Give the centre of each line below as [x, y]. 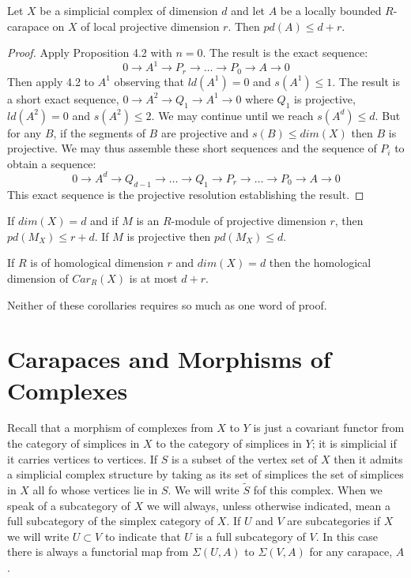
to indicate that [143, 536]
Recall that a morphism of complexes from [110, 428]
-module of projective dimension [249, 221]
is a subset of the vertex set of [245, 458]
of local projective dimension [150, 26]
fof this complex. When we [318, 490]
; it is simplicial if [354, 443]
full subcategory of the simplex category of [111, 521]
